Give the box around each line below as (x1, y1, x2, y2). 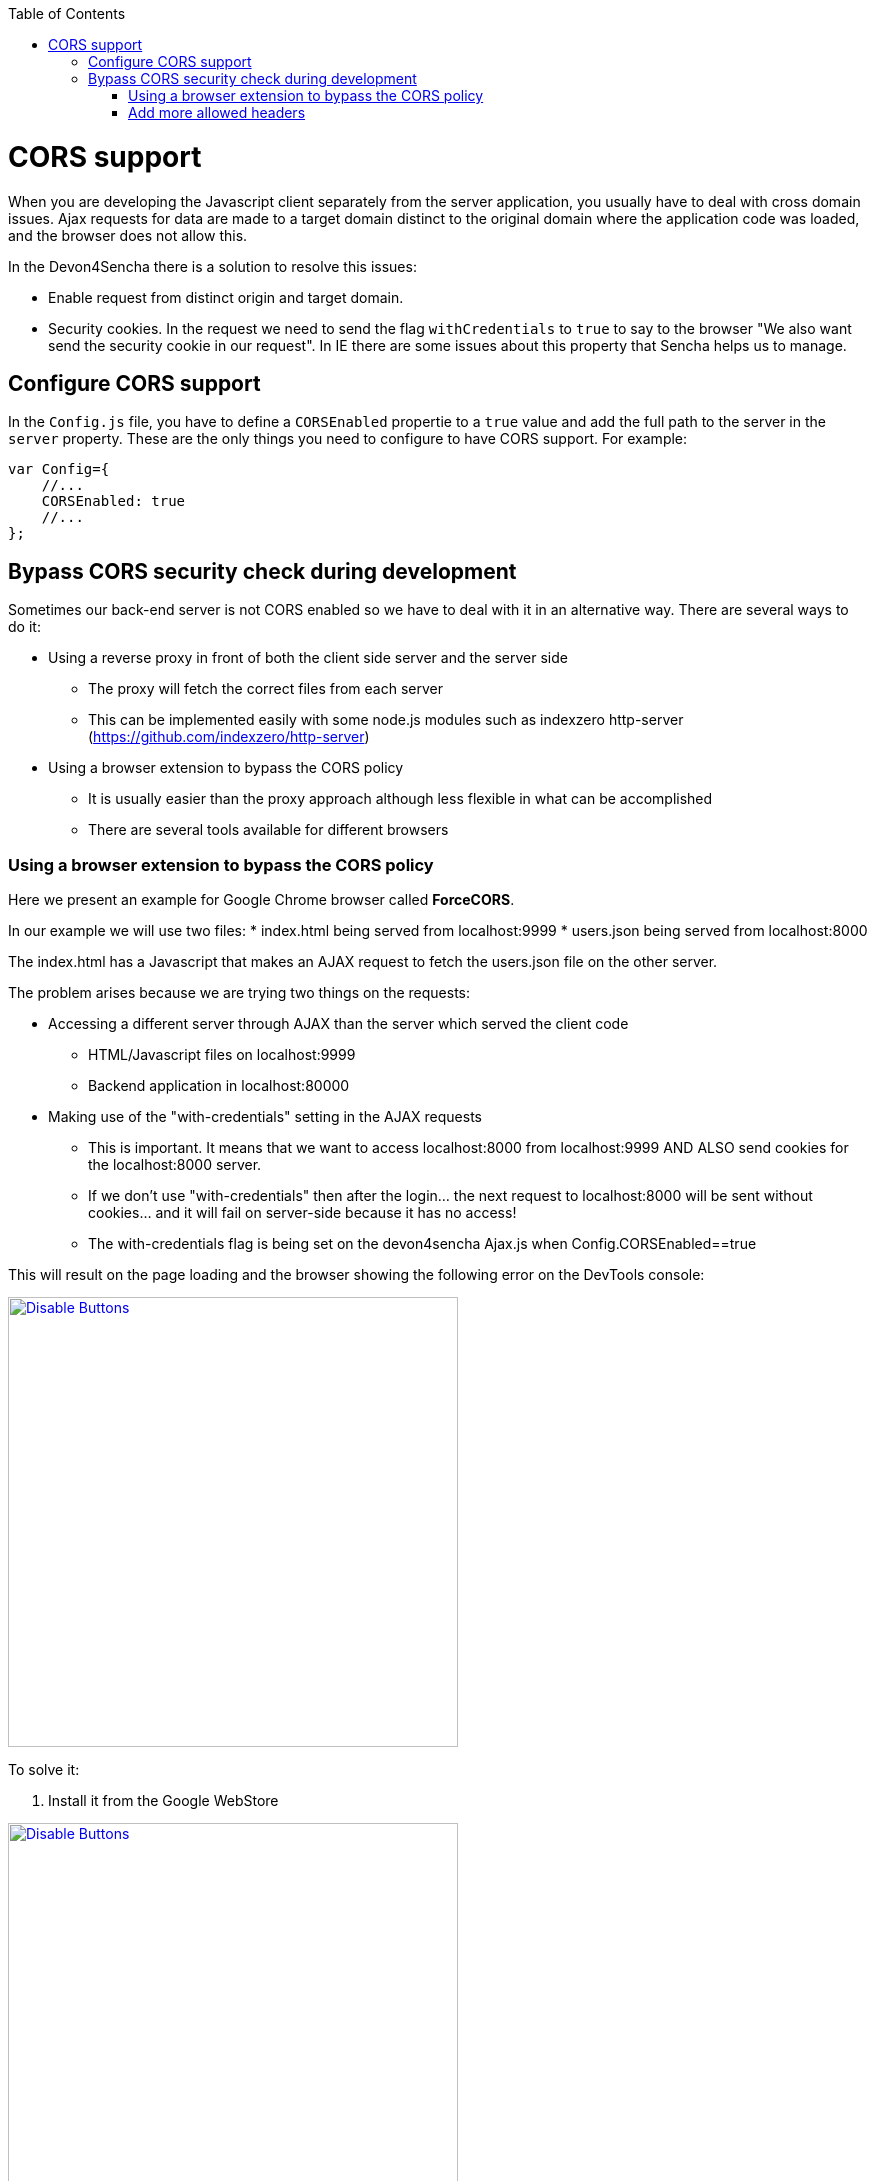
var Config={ (8, 461, 110, 478)
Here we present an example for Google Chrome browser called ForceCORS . (8, 890, 515, 908)
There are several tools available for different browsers (88, 821, 449, 839)
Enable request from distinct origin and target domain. (48, 288, 404, 306)
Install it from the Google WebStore (48, 1791, 279, 1809)
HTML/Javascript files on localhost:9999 (88, 1045, 356, 1063)
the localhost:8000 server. (88, 1155, 262, 1173)
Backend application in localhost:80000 (88, 1076, 350, 1094)
